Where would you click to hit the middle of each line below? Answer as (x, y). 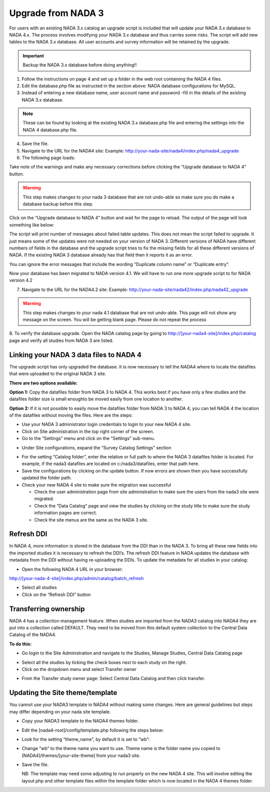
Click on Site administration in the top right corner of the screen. (88, 431)
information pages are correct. (66, 513)
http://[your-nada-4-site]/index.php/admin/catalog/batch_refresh (76, 578)
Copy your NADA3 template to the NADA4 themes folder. (80, 721)
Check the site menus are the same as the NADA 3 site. (91, 519)
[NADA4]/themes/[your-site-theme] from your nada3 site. (81, 755)
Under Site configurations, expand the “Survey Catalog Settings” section (96, 447)
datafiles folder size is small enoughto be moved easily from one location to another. (96, 399)
